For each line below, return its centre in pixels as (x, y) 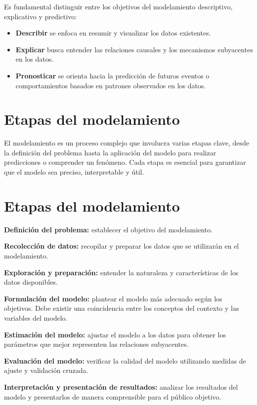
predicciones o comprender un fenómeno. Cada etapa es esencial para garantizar (125, 162)
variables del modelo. (36, 317)
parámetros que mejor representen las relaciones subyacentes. (96, 344)
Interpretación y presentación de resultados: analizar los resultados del (121, 387)
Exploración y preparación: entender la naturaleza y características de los (121, 272)
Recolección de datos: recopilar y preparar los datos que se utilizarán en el (122, 246)
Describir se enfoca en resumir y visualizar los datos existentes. (113, 33)
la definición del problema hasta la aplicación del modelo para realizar (110, 152)
